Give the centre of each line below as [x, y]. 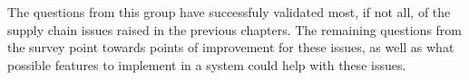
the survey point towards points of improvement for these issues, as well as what [231, 47]
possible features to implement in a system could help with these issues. [207, 64]
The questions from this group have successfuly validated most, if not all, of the [229, 12]
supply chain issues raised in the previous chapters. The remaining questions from [235, 29]
